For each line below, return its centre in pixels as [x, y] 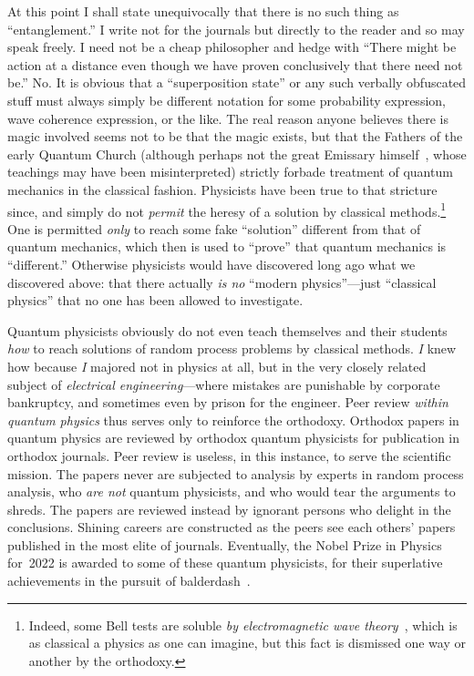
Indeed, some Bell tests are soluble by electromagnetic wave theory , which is [243, 625]
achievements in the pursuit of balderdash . [129, 581]
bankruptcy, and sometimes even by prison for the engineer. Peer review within [228, 402]
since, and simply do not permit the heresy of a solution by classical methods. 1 [227, 210]
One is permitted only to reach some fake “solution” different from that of [214, 228]
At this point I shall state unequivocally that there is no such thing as [203, 11]
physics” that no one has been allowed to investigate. [155, 300]
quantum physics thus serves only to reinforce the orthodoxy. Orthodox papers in [233, 420]
